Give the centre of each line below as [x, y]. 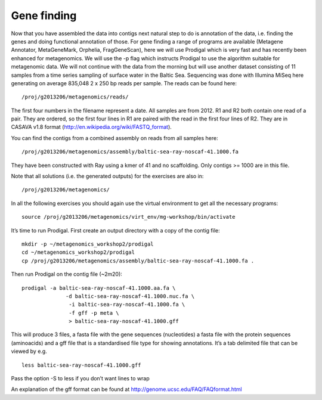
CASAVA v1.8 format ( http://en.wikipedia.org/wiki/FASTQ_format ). [92, 127]
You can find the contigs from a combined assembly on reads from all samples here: [114, 138]
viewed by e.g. [29, 351]
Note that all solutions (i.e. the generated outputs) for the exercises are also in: [107, 176]
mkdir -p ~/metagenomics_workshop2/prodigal [88, 244]
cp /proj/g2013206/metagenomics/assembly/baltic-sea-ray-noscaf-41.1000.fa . [138, 261]
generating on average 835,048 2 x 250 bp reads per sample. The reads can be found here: [124, 83]
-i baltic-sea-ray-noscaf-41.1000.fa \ [127, 305]
